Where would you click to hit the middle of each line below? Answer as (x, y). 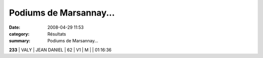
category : (19, 34)
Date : (15, 27)
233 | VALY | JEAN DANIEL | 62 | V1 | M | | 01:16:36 (60, 50)
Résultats (57, 34)
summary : (20, 41)
